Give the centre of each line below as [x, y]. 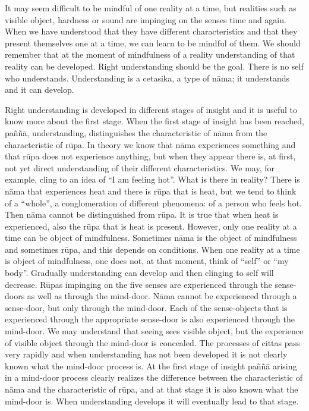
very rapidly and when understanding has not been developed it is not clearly [146, 354]
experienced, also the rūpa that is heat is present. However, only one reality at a [151, 226]
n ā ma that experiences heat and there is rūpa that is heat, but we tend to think [151, 191]
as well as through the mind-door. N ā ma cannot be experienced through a [162, 296]
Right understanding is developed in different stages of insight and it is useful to [151, 109]
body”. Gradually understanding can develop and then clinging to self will [139, 273]
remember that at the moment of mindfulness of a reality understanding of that [150, 54]
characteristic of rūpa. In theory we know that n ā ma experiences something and [150, 144]
